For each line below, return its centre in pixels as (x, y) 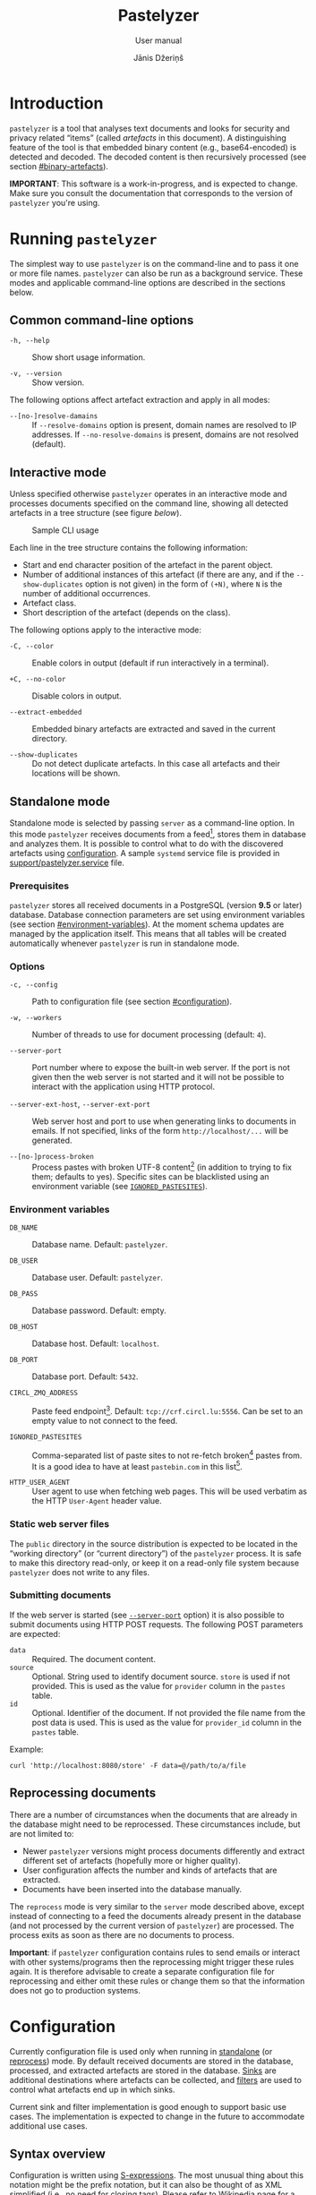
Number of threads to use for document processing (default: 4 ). (149, 1034)
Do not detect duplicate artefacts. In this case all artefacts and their (156, 764)
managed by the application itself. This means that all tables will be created (148, 934)
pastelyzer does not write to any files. (80, 1572)
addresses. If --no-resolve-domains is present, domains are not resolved (165, 434)
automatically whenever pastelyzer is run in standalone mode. (124, 943)
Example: (26, 1749)
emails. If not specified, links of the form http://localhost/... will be (160, 1131)
